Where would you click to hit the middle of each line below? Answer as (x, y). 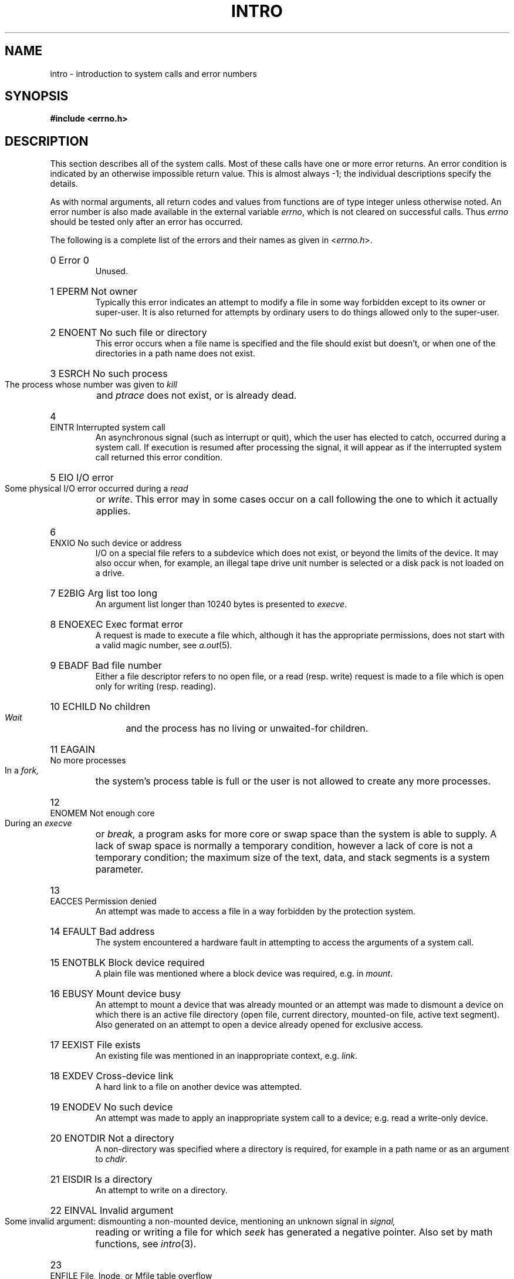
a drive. (110, 573)
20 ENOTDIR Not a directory (112, 1138)
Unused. (111, 271)
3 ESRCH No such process (109, 374)
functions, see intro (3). (146, 1244)
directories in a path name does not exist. (175, 354)
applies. (113, 511)
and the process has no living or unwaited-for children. (247, 728)
